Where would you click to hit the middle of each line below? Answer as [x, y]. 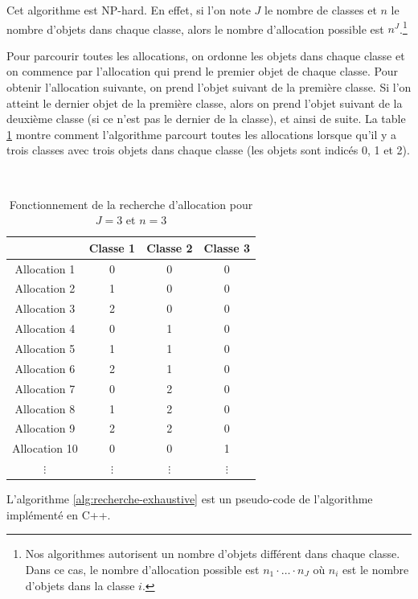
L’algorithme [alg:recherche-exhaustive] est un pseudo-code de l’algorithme [190, 499]
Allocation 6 [45, 368]
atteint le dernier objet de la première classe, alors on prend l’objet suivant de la [205, 103]
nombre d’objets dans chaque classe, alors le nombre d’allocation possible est [195, 29]
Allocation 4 [45, 328]
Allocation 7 [45, 388]
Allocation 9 [45, 428]
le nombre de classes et [321, 10]
